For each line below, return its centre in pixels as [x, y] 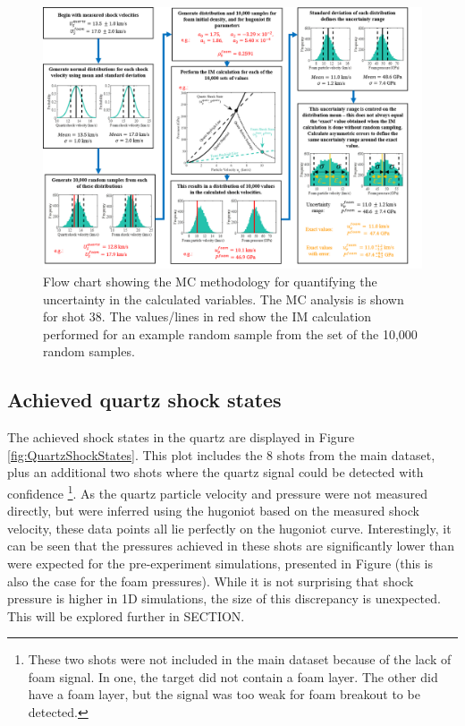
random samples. [89, 351]
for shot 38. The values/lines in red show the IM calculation [207, 316]
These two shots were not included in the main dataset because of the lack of [240, 659]
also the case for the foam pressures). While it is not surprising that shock [211, 581]
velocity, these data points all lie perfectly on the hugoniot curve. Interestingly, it [229, 528]
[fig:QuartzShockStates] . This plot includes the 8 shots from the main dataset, [221, 454]
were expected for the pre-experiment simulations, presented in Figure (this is [220, 563]
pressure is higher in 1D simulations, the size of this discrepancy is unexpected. [224, 598]
